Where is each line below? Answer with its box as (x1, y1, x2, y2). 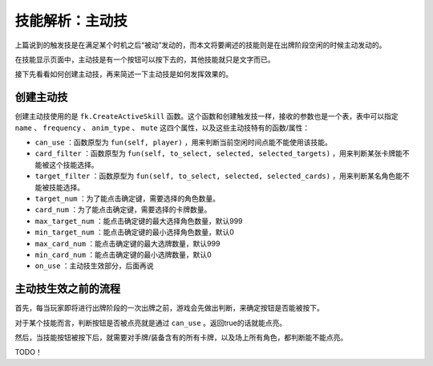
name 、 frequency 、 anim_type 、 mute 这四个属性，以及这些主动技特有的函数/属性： (14, 123, 310, 132)
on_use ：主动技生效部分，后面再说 (34, 261, 154, 270)
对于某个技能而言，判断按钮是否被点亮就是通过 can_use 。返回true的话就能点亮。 (14, 318, 287, 327)
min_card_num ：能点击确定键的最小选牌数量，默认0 (34, 250, 212, 259)
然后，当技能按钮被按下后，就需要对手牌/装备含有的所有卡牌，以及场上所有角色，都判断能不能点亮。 (14, 333, 348, 342)
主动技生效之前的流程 (14, 282, 120, 296)
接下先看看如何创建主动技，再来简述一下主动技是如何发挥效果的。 (14, 69, 233, 79)
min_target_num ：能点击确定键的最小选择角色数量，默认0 (34, 227, 234, 237)
